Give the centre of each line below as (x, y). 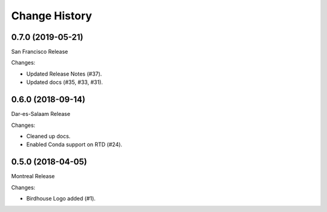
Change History (51, 16)
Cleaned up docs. (48, 136)
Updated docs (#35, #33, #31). (64, 82)
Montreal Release (33, 176)
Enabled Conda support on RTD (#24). (74, 144)
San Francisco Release (40, 52)
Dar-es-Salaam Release (41, 114)
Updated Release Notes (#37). (64, 74)
